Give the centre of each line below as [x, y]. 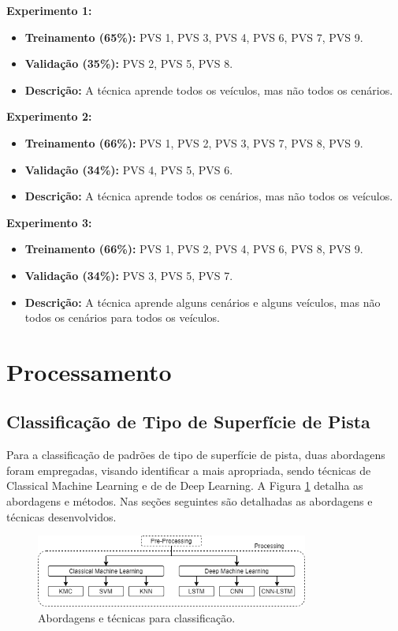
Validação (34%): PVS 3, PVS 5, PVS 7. [129, 275]
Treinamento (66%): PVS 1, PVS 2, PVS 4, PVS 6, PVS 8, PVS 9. [194, 249]
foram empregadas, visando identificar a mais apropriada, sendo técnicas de [189, 470]
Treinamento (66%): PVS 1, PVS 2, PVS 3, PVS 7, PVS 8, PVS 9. [194, 142]
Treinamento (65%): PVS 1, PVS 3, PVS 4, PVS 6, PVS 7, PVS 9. [194, 37]
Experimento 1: [49, 10]
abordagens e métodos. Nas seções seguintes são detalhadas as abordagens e [190, 501]
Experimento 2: [49, 116]
